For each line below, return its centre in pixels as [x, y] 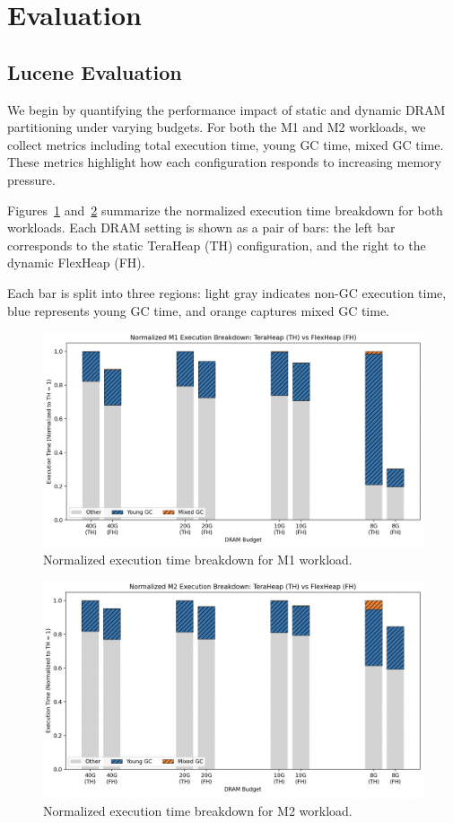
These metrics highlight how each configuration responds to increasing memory [224, 162]
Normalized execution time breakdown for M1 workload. [198, 560]
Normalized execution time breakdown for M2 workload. [198, 811]
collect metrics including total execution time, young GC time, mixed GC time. [226, 144]
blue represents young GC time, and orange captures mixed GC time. [199, 310]
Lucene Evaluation [95, 71]
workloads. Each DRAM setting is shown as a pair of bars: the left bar [201, 228]
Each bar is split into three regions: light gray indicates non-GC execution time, [227, 292]
